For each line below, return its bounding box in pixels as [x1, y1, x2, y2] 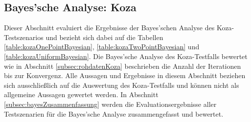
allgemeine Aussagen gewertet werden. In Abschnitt [4, 89, 159, 100]
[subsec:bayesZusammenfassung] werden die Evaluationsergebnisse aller [4, 99, 217, 109]
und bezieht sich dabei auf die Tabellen [46, 32, 163, 42]
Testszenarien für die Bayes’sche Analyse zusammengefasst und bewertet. [4, 108, 224, 119]
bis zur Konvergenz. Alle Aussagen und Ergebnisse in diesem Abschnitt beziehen [4, 70, 246, 81]
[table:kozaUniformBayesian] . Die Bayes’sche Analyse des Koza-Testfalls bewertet [4, 51, 248, 61]
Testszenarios [4, 32, 44, 42]
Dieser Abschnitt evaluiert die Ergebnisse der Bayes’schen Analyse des [4, 22, 215, 33]
